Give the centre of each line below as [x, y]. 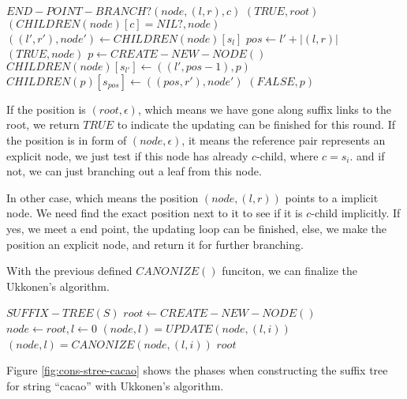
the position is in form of [67, 139]
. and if [367, 155]
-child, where [288, 155]
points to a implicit [332, 197]
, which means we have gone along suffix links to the [264, 109]
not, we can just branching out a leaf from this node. [134, 171]
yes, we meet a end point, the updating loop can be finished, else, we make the [197, 228]
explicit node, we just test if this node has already [127, 155]
